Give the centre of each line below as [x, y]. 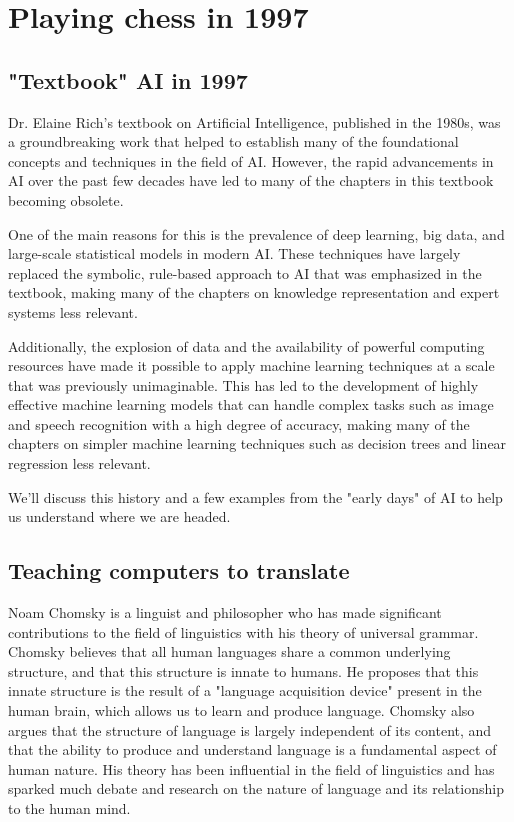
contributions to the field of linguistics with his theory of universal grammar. [243, 631]
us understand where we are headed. [119, 516]
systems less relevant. [73, 311]
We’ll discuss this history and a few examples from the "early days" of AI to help [255, 496]
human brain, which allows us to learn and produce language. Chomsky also [241, 710]
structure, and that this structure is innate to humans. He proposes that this [243, 670]
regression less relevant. [79, 463]
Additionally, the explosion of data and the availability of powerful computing [246, 345]
